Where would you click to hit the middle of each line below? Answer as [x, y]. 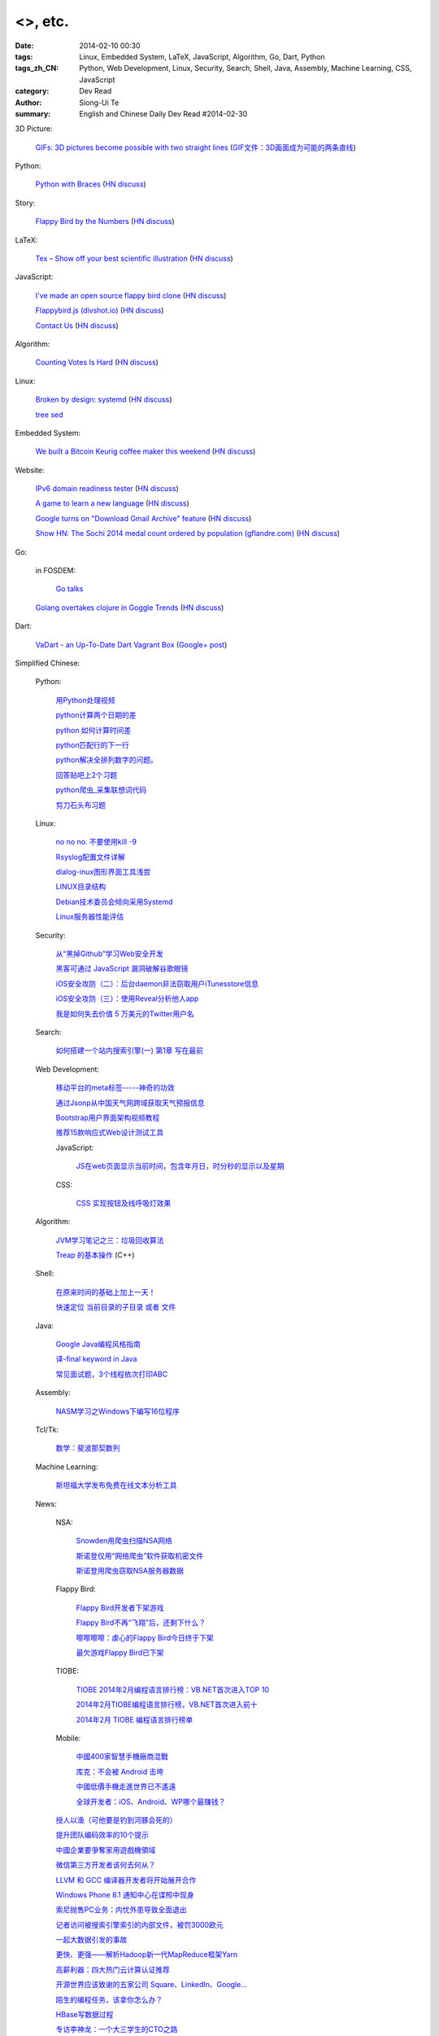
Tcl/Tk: [47, 1429]
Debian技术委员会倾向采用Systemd [115, 902]
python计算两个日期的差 [96, 715]
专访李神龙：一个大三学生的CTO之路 [117, 2029]
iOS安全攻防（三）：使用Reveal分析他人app [127, 998]
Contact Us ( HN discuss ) [77, 325]
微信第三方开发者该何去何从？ [106, 1865]
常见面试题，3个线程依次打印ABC [112, 1374]
